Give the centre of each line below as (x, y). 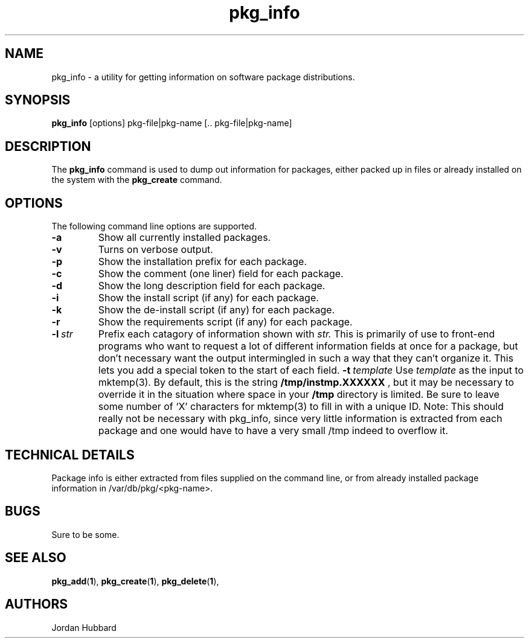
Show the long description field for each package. (212, 286)
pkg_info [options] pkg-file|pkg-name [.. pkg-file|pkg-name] (172, 123)
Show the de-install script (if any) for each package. (216, 310)
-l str (62, 334)
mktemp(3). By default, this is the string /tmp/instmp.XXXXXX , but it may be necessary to (306, 382)
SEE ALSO (36, 558)
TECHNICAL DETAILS (70, 455)
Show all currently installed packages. (184, 238)
